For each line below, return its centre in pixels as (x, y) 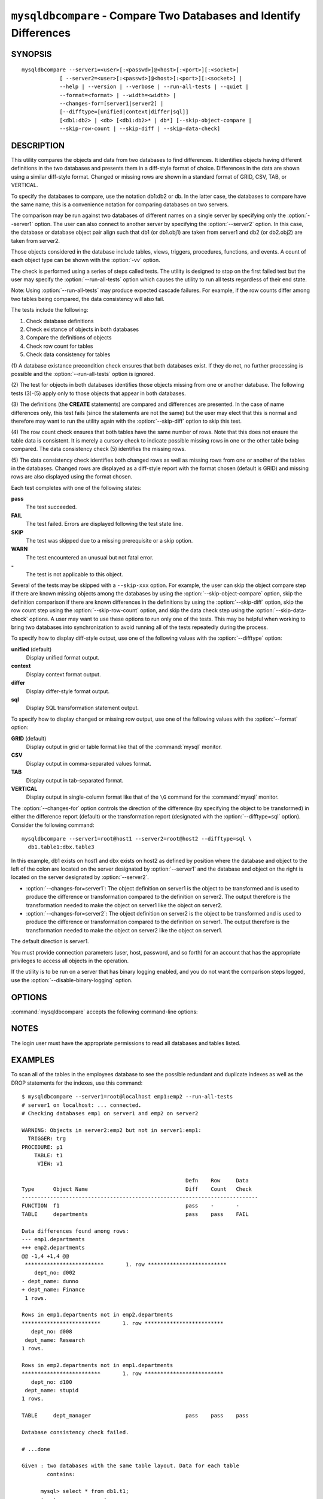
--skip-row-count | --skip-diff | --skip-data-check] (140, 129)
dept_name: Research (55, 1340)
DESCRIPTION (38, 145)
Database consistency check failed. (75, 1432)
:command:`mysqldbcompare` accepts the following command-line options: (104, 1012)
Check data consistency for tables (68, 354)
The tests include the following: (50, 310)
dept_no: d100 (51, 1382)
